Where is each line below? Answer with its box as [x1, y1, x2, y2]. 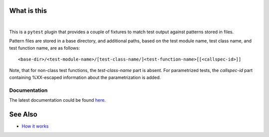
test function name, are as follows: [9, 45, 80, 51]
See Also [9, 110, 37, 119]
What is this [9, 6, 47, 15]
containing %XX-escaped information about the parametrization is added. [9, 74, 161, 80]
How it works [21, 123, 49, 129]
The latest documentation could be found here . [9, 97, 106, 103]
